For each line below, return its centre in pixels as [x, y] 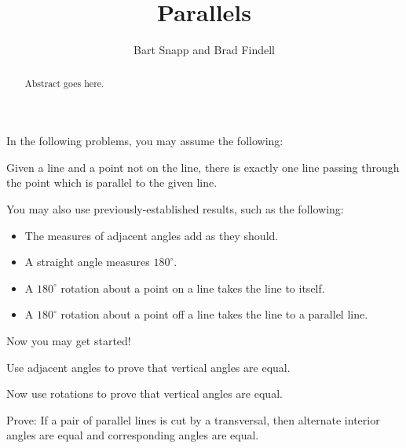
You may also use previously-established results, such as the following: [175, 208]
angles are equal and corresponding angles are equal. [133, 435]
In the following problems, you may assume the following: [145, 141]
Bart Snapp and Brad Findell [204, 50]
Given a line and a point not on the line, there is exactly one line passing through [203, 167]
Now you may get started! [69, 340]
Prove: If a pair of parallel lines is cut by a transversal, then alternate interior [193, 419]
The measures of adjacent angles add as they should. [152, 235]
